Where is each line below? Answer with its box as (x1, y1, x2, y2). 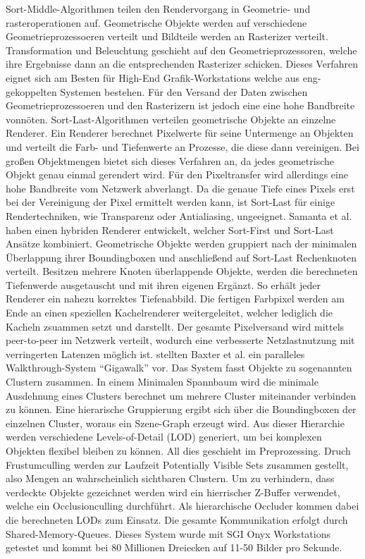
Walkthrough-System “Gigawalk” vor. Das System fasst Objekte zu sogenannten (6, 360, 352, 375)
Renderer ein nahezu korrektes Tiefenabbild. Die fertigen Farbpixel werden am (6, 291, 345, 306)
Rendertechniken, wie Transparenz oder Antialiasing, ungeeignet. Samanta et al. (6, 208, 352, 223)
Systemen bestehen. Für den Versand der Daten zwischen (60, 84, 308, 99)
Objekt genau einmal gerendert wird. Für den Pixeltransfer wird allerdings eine (6, 167, 348, 182)
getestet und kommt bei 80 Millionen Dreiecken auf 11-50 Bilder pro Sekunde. (6, 540, 342, 555)
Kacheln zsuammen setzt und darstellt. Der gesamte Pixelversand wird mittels (6, 319, 345, 333)
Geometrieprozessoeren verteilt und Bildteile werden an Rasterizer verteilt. (6, 29, 328, 44)
